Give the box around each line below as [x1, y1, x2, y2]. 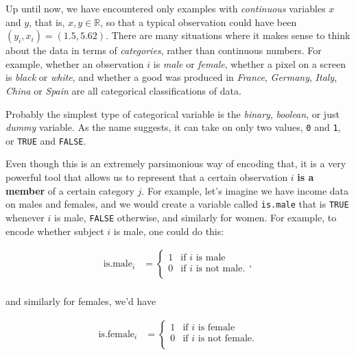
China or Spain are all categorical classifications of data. [5, 83, 241, 97]
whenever [5, 210, 45, 224]
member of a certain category [5, 183, 134, 197]
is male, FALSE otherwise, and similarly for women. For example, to [54, 210, 337, 224]
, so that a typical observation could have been [100, 14, 297, 29]
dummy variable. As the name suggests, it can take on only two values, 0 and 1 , [5, 120, 341, 134]
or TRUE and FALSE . [5, 133, 86, 147]
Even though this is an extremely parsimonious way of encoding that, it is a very [5, 156, 346, 171]
